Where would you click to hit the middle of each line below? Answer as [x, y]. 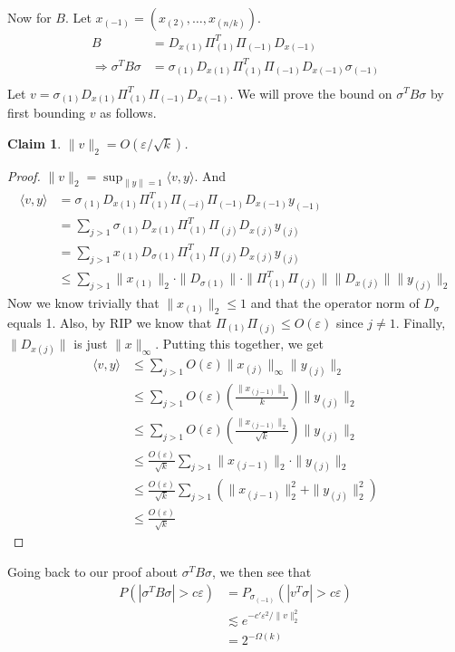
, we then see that [261, 572]
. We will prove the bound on [311, 93]
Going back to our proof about [93, 572]
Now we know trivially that [83, 303]
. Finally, [421, 322]
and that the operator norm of [335, 303]
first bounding [47, 113]
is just [91, 344]
